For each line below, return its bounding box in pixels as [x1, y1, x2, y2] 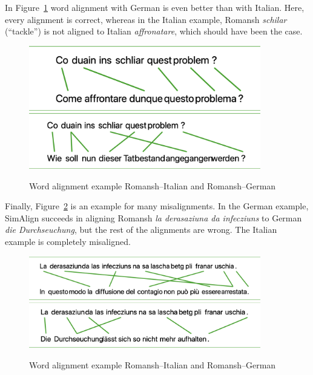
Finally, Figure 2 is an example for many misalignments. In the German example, [5, 200, 309, 212]
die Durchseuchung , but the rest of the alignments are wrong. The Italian [5, 223, 277, 236]
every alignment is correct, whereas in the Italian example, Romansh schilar [5, 13, 287, 25]
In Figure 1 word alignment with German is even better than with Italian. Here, [5, 1, 305, 13]
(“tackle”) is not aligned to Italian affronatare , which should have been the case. [5, 25, 303, 37]
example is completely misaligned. [5, 235, 131, 247]
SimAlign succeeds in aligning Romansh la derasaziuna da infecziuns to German [5, 211, 302, 224]
